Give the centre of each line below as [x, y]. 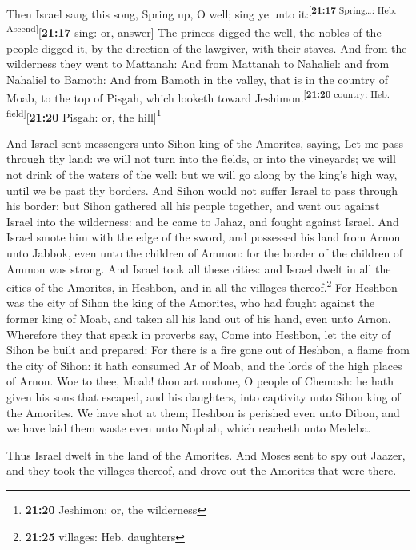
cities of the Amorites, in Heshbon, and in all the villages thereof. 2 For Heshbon [202, 286]
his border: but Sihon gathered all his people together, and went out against [193, 206]
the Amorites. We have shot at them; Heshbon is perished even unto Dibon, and [203, 412]
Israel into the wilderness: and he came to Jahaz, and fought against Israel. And [203, 221]
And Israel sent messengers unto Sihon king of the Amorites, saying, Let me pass [205, 143]
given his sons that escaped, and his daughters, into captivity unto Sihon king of [204, 396]
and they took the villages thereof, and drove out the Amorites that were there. [202, 470]
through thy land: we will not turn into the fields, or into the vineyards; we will [201, 159]
